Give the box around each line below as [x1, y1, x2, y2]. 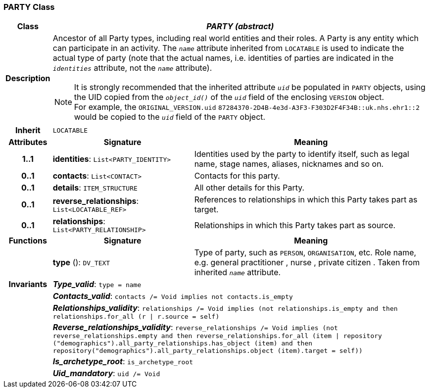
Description [5, 73, 50, 84]
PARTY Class [3, 2, 55, 12]
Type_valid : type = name [52, 279, 142, 290]
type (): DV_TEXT [52, 257, 110, 268]
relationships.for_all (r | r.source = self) [52, 313, 220, 321]
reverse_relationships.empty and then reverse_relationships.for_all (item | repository [52, 332, 382, 340]
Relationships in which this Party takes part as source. [194, 220, 396, 230]
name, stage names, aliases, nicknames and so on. [194, 159, 384, 169]
